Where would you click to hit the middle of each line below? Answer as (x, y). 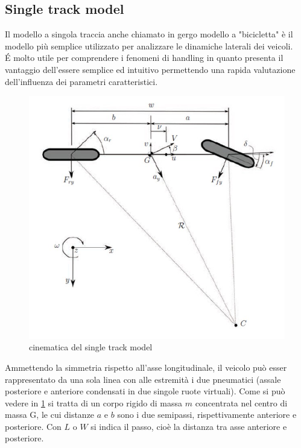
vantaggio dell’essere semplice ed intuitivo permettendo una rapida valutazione (150, 69)
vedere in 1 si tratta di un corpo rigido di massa (94, 402)
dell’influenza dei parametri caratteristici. (81, 81)
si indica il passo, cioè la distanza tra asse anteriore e (189, 426)
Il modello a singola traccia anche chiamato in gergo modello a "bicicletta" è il (149, 34)
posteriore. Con (33, 426)
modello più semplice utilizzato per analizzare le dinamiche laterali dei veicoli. (149, 46)
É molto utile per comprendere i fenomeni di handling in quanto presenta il (144, 58)
